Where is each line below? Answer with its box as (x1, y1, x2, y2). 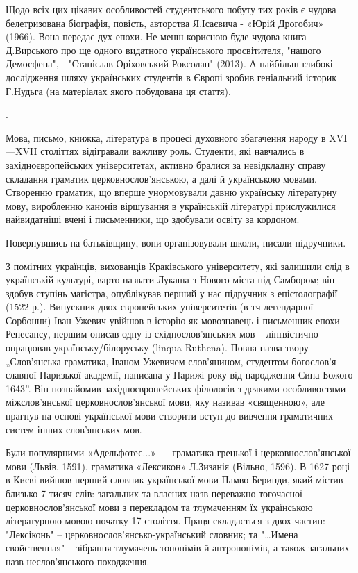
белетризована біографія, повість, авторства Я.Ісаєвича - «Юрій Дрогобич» (6, 15, 324, 30)
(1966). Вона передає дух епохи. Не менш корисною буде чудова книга (6, 29, 307, 44)
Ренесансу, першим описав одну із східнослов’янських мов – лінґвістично (6, 326, 318, 341)
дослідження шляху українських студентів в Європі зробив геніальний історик (6, 69, 337, 84)
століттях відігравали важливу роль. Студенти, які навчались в (40, 144, 305, 158)
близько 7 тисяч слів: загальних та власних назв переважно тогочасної (6, 486, 303, 500)
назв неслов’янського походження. (6, 554, 150, 568)
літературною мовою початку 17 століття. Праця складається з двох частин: (6, 513, 325, 528)
